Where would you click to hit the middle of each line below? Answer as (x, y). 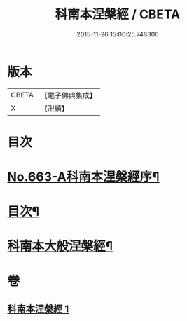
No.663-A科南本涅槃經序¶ (83, 177)
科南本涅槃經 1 (38, 309)
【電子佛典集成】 (68, 95)
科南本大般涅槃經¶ (60, 246)
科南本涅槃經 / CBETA (118, 14)
